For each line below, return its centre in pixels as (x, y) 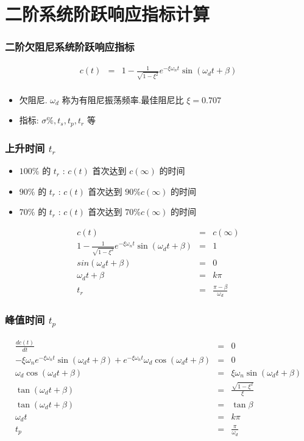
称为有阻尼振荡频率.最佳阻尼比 (123, 99)
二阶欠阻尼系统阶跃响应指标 (70, 47)
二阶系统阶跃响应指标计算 (108, 14)
